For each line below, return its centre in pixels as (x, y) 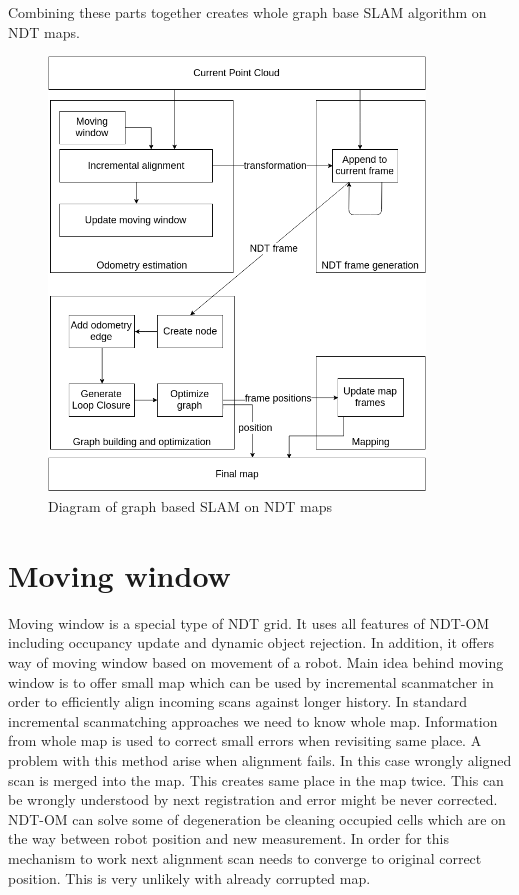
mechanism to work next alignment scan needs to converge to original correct (245, 857)
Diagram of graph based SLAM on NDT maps (190, 506)
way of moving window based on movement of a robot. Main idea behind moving (256, 661)
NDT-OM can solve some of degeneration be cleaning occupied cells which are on (257, 818)
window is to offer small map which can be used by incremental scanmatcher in (251, 681)
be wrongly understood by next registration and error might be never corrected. (253, 799)
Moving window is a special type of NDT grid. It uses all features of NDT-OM (249, 622)
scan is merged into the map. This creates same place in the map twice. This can (256, 779)
